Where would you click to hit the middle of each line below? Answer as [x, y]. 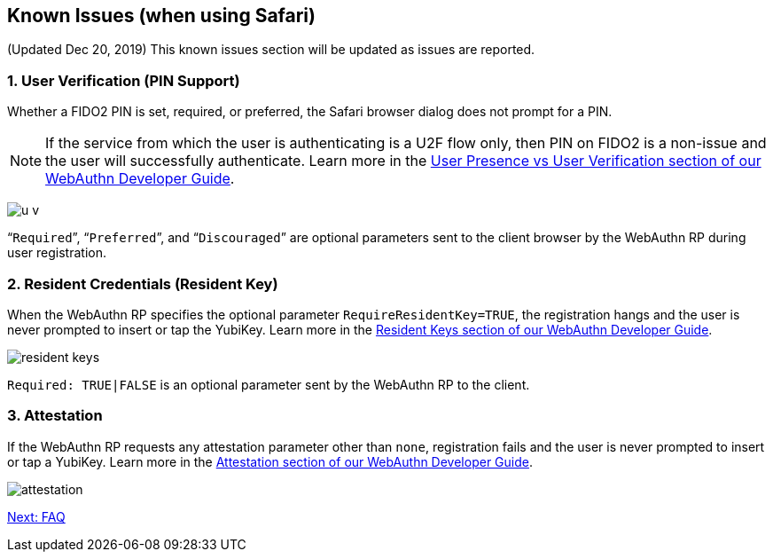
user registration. [57, 253]
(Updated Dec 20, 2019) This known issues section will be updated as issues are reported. [271, 50]
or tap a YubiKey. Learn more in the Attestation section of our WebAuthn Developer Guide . [270, 461]
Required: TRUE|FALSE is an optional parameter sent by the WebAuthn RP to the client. [269, 384]
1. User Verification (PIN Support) [124, 80]
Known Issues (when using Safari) [161, 16]
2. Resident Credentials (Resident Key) [143, 283]
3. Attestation [55, 416]
